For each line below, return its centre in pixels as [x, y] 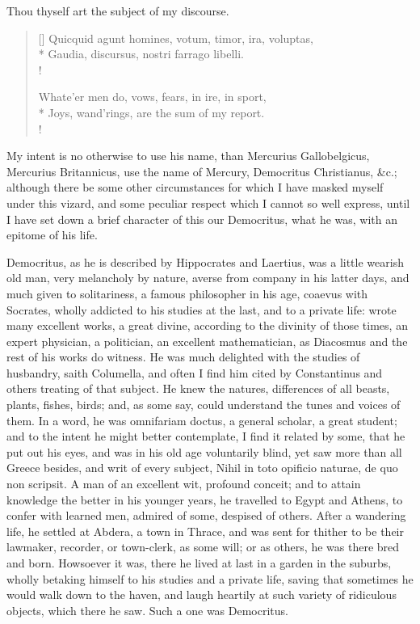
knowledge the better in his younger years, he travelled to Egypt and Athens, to [205, 499]
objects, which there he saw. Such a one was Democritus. [147, 610]
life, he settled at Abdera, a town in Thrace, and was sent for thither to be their [205, 531]
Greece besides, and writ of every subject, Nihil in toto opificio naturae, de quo [202, 468]
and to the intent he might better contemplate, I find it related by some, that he [206, 436]
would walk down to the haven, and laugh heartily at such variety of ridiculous [202, 594]
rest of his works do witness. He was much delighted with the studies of [183, 357]
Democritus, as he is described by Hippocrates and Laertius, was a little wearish [205, 261]
